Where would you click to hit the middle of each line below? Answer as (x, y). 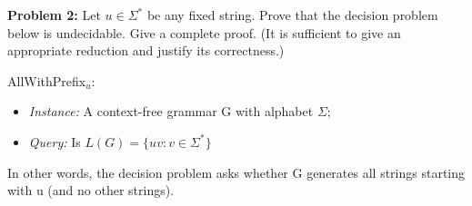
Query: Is (55, 141)
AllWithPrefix (47, 80)
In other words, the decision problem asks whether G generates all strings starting (236, 172)
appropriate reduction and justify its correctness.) (146, 50)
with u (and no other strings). (91, 190)
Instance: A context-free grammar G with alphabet (171, 111)
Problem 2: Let (54, 15)
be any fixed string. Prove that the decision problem (292, 15)
